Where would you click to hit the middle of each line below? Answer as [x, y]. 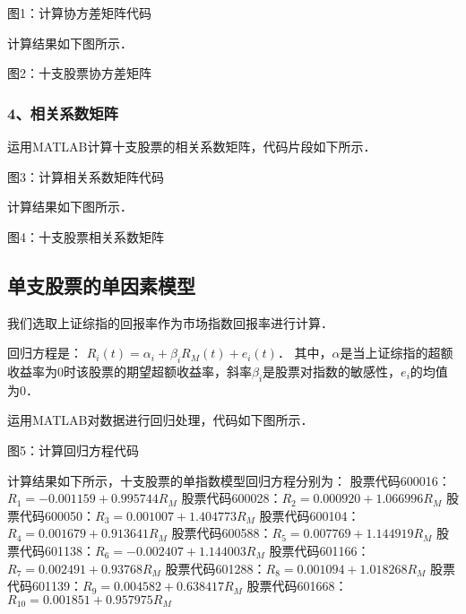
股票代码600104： [310, 515]
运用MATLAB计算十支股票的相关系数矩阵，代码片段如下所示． [192, 146]
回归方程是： [45, 353]
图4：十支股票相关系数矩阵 [86, 236]
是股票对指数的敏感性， [332, 371]
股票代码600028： [232, 498]
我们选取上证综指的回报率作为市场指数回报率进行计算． [170, 322]
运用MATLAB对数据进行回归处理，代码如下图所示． [160, 420]
